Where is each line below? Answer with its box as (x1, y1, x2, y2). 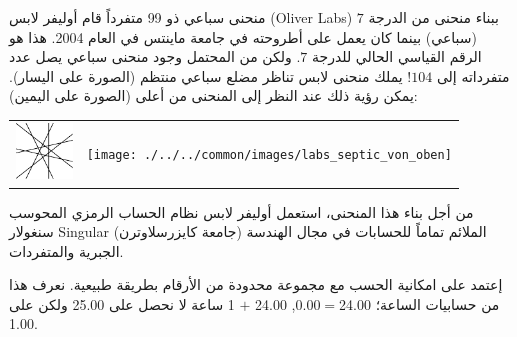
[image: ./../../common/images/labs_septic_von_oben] (86, 147, 452, 162)
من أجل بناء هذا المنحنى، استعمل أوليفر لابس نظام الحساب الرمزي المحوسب (9, 201, 474, 222)
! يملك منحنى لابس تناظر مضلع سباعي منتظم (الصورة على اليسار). (9, 65, 412, 86)
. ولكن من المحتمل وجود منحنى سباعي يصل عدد (9, 46, 301, 67)
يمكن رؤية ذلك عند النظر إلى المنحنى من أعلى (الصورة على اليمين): (9, 85, 418, 106)
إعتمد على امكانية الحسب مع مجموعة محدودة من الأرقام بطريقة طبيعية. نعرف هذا (9, 274, 503, 295)
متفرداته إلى (436, 65, 510, 86)
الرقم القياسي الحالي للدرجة (311, 46, 482, 67)
